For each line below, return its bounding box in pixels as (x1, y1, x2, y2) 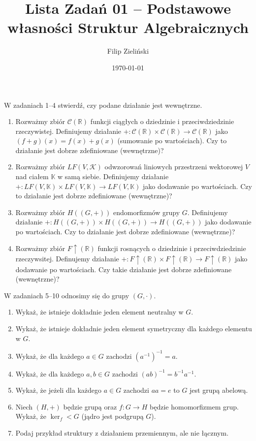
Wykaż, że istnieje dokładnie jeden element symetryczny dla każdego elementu (15, 323, 252, 333)
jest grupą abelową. (190, 385, 248, 395)
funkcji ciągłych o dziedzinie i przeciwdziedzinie (90, 116, 234, 126)
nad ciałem (15, 171, 49, 182)
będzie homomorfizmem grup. (150, 401, 239, 411)
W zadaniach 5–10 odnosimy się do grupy (4, 290, 129, 300)
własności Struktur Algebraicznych (7, 17, 249, 37)
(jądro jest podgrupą (81, 411, 144, 421)
